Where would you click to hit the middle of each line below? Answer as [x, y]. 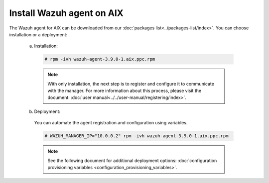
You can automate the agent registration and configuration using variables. [111, 123]
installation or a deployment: [38, 34]
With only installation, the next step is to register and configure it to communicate [131, 84]
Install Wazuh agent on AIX [67, 13]
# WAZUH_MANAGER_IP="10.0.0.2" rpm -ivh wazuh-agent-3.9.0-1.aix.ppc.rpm [136, 136]
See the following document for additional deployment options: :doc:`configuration [132, 160]
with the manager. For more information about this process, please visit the [125, 91]
